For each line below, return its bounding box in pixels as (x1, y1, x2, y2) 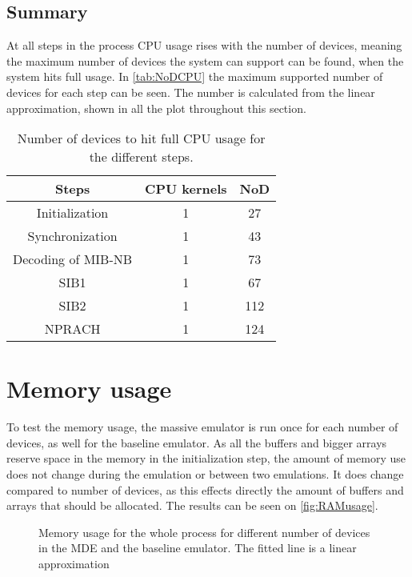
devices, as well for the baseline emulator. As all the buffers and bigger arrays (6, 434, 387, 451)
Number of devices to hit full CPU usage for (17, 129, 266, 148)
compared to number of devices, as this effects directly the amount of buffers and (6, 481, 404, 498)
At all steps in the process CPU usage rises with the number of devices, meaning (6, 37, 402, 54)
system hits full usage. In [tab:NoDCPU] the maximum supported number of (6, 68, 383, 85)
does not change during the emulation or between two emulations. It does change (6, 466, 404, 483)
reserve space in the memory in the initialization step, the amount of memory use (6, 450, 406, 467)
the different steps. (89, 147, 194, 166)
